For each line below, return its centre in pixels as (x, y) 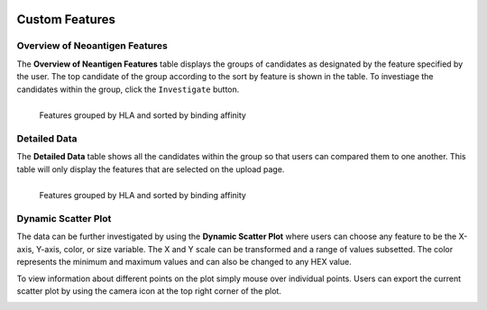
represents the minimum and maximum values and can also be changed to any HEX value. (184, 262)
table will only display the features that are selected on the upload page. (151, 169)
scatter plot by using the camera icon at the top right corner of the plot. (149, 291)
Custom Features (66, 19)
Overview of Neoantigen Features (92, 46)
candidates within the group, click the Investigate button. (128, 89)
